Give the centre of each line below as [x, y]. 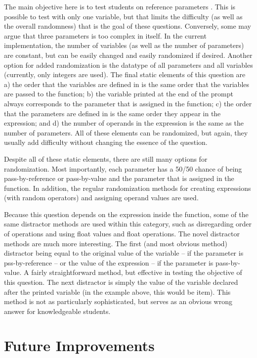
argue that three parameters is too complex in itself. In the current [105, 35]
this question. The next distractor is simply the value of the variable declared [121, 282]
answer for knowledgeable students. [57, 311]
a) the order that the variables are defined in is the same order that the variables [127, 84]
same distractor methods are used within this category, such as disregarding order [128, 224]
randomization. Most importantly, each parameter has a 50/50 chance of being [123, 168]
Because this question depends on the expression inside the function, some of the [126, 214]
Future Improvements [79, 345]
